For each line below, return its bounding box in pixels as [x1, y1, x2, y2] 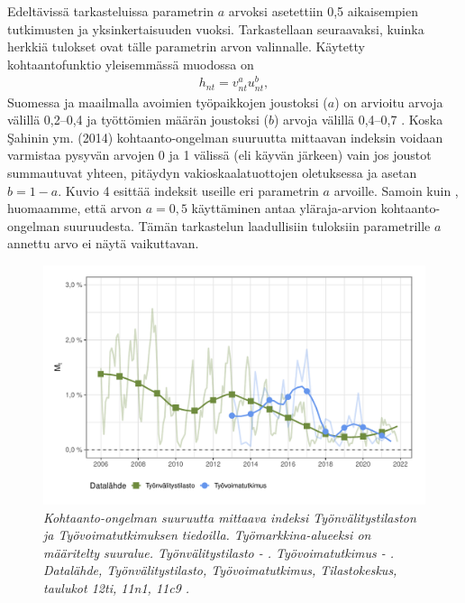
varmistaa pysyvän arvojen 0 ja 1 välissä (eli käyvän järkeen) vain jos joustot [7, 145, 432, 164]
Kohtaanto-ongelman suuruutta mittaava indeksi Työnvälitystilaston [43, 507, 416, 526]
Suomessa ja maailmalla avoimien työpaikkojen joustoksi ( [7, 92, 328, 111]
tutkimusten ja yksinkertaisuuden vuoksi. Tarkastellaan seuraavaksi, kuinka [7, 19, 424, 38]
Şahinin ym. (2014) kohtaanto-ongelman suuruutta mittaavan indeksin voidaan [7, 127, 443, 146]
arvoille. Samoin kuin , [333, 181, 459, 199]
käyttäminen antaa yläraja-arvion [191, 199, 378, 218]
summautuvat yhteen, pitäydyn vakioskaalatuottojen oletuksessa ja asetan [7, 163, 417, 182]
